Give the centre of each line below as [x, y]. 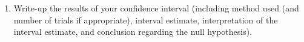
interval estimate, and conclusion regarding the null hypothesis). [133, 31]
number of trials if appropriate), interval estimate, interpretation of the [146, 19]
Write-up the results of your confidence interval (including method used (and [156, 8]
